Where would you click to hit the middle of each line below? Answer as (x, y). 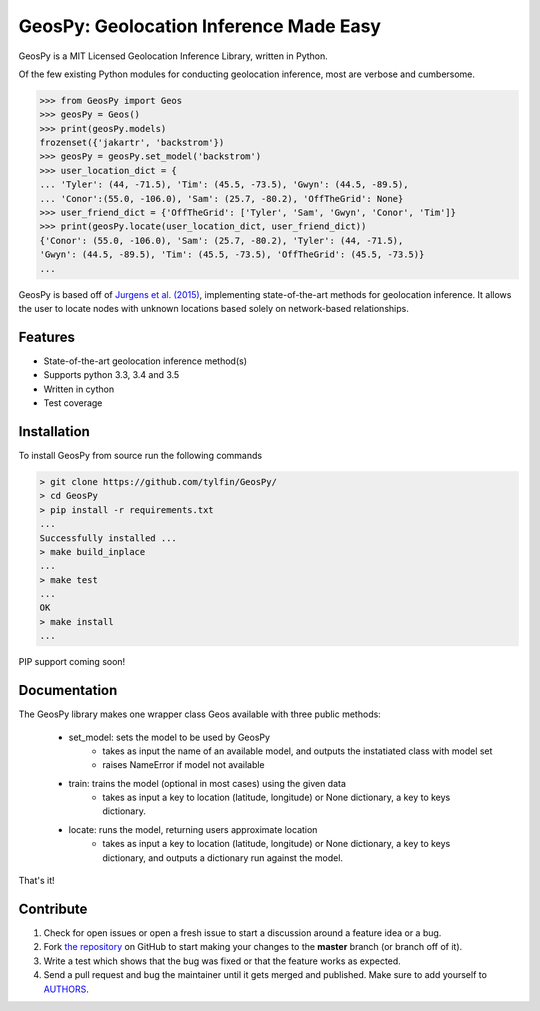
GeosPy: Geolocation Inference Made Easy (200, 26)
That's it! (36, 881)
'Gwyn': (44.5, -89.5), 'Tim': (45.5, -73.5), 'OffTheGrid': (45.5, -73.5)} (232, 254)
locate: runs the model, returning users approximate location (193, 829)
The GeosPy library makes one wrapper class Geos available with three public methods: (200, 714)
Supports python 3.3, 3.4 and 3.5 (111, 375)
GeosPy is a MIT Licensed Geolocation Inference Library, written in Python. (173, 56)
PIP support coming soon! (72, 662)
